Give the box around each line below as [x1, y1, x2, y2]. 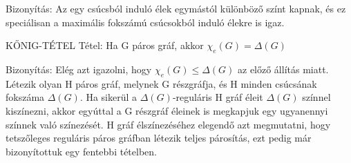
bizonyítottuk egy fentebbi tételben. [6, 144, 157, 158]
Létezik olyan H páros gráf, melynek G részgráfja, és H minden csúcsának [6, 76, 317, 90]
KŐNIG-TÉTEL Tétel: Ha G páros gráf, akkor [6, 38, 204, 52]
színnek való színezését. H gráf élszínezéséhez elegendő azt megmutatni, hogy [6, 117, 331, 131]
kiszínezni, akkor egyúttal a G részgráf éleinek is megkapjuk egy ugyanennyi [6, 103, 328, 117]
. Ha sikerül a [79, 90, 137, 104]
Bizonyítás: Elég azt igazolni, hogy [6, 61, 152, 76]
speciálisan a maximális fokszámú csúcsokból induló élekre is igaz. [6, 15, 285, 29]
